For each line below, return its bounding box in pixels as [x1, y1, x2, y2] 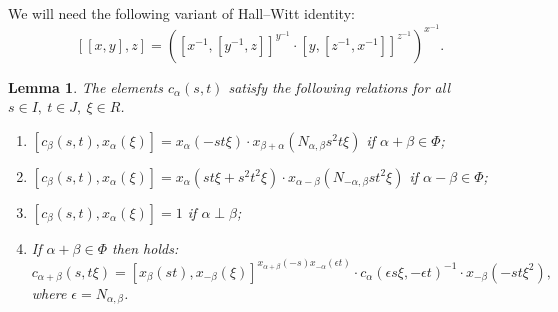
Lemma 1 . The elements [8, 76, 163, 97]
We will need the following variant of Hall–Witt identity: [8, 3, 355, 23]
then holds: [111, 237, 179, 258]
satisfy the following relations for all [228, 76, 450, 97]
